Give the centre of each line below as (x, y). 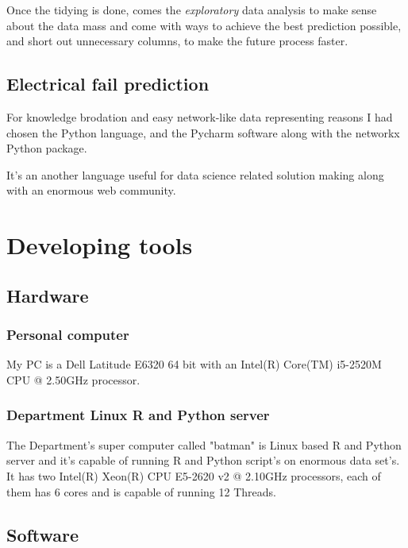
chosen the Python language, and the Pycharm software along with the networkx (203, 132)
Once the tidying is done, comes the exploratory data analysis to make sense (192, 10)
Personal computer (68, 335)
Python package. (47, 148)
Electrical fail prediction (108, 84)
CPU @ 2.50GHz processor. (73, 379)
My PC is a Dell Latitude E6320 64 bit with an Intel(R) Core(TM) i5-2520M (194, 364)
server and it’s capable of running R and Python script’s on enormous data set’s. (203, 460)
